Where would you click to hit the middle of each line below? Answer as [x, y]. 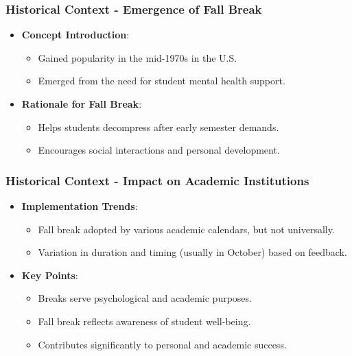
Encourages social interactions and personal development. [159, 150]
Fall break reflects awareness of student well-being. [144, 321]
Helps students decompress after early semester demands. [159, 127]
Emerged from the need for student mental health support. [162, 81]
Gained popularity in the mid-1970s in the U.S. [138, 57]
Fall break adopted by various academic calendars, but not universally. [186, 229]
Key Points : [50, 275]
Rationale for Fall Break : [82, 104]
